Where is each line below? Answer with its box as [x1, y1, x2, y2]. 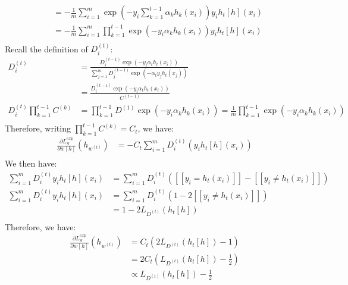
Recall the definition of [5, 42, 88, 55]
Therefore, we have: [5, 220, 76, 233]
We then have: [5, 157, 57, 170]
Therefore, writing [5, 122, 71, 134]
